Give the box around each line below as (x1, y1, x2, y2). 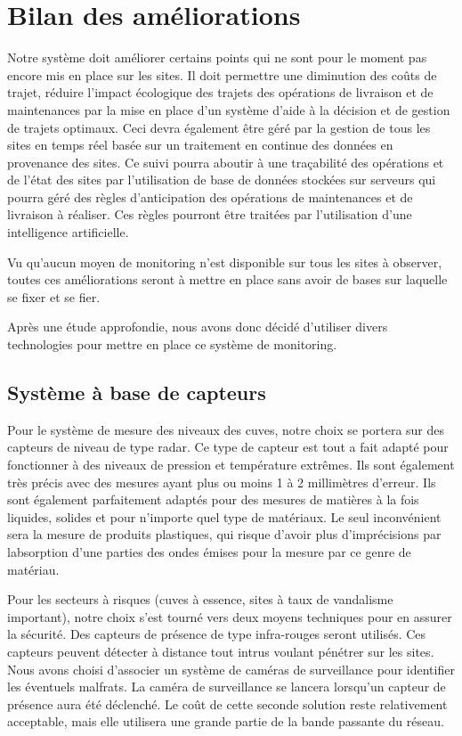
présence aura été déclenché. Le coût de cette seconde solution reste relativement (7, 694, 448, 713)
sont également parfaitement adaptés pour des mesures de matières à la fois (7, 490, 419, 509)
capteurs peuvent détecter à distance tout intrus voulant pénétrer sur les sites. (7, 642, 434, 660)
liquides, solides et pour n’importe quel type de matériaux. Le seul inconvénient (7, 507, 442, 526)
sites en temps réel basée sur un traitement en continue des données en (7, 135, 393, 154)
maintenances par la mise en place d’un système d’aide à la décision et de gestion (7, 100, 450, 119)
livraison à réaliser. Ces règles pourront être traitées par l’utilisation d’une (7, 205, 412, 224)
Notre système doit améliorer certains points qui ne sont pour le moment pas (7, 48, 427, 67)
